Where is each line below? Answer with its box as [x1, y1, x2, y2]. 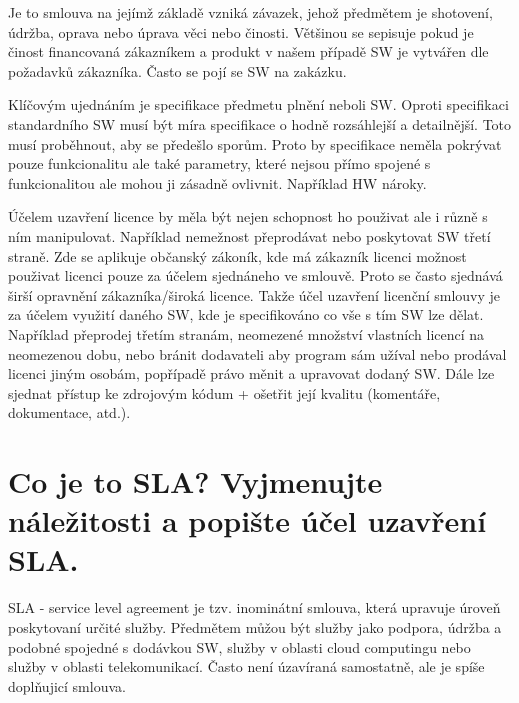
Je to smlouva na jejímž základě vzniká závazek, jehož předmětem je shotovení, [8, 2, 493, 22]
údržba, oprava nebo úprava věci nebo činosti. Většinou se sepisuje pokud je [8, 21, 474, 42]
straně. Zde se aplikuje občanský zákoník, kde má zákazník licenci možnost [8, 245, 467, 266]
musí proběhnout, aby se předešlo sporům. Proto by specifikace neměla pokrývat [8, 133, 502, 154]
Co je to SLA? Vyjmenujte [8, 461, 383, 502]
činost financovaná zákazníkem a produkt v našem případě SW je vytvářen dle [8, 41, 489, 62]
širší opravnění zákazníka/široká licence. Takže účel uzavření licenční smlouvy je [8, 284, 500, 305]
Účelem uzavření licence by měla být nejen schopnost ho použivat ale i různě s [8, 206, 488, 227]
